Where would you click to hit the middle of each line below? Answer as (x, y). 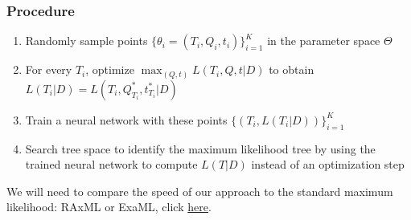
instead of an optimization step (328, 164)
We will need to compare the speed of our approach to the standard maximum (200, 191)
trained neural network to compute (111, 164)
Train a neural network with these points (126, 119)
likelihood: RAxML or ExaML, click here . (109, 207)
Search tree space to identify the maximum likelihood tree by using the (200, 148)
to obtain (292, 69)
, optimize (110, 69)
